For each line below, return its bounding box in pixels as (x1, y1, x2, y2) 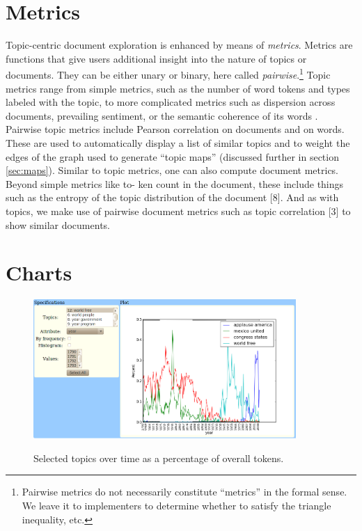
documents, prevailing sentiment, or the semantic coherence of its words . (6, 108, 318, 122)
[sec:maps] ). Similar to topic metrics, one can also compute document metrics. (6, 163, 339, 177)
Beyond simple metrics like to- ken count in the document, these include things (6, 176, 344, 191)
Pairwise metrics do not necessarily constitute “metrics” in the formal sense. (22, 484, 347, 499)
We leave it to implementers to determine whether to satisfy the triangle (22, 498, 331, 512)
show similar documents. (6, 217, 110, 232)
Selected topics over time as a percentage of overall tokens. (33, 450, 284, 465)
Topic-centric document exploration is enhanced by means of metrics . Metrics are (6, 38, 353, 52)
